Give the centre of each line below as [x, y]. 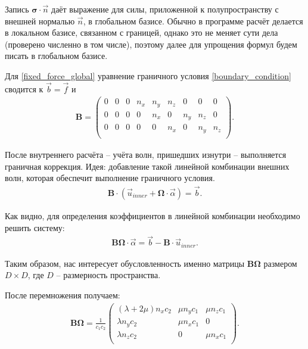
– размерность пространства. [108, 275]
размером [280, 263]
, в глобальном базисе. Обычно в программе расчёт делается [193, 21]
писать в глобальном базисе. [56, 56]
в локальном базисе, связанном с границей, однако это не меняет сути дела [141, 32]
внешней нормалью [40, 21]
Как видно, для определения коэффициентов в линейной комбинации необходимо [153, 216]
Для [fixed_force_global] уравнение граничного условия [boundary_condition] [148, 75]
